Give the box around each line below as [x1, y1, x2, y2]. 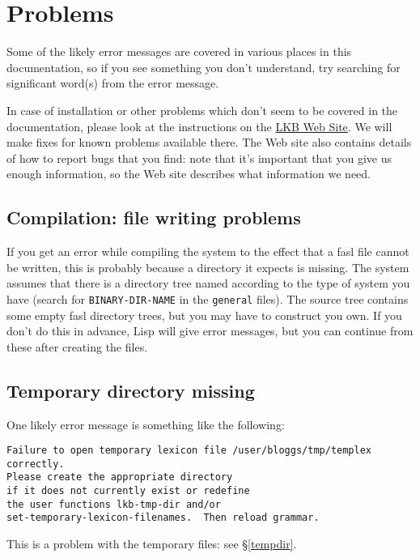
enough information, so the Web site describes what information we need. [6, 165, 371, 182]
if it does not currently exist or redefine [6, 485, 250, 497]
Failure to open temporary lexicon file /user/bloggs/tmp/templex [6, 445, 372, 457]
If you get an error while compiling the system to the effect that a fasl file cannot [6, 243, 409, 260]
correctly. [6, 458, 65, 470]
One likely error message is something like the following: [6, 415, 285, 432]
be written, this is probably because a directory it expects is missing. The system [6, 258, 409, 275]
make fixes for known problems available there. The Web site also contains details [6, 134, 412, 151]
